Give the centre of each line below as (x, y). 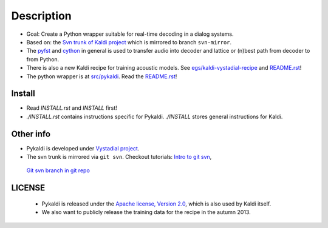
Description (42, 16)
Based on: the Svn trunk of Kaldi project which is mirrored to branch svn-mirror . (129, 42)
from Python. (43, 59)
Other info (31, 134)
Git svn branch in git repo (58, 170)
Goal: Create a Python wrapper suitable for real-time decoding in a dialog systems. (130, 34)
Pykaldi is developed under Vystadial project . (83, 148)
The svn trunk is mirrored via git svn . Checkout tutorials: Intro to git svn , (119, 157)
